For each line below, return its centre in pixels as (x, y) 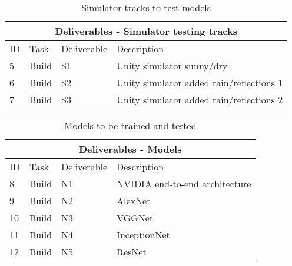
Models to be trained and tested (130, 125)
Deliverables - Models (130, 149)
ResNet (132, 252)
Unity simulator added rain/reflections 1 (200, 83)
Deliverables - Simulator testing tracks (146, 31)
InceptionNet (143, 235)
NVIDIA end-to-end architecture (184, 183)
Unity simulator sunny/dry (172, 65)
